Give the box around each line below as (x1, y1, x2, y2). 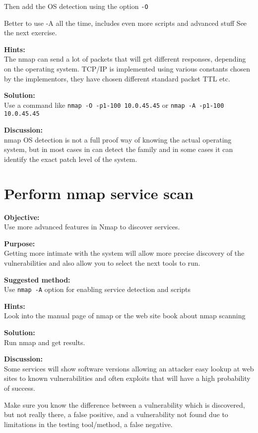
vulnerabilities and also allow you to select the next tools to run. (4, 258, 200, 268)
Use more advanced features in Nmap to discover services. (4, 221, 180, 232)
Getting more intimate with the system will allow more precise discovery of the (4, 248, 245, 258)
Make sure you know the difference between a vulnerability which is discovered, (4, 399, 245, 410)
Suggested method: (4, 274, 70, 285)
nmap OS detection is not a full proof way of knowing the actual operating (4, 134, 232, 144)
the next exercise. (4, 27, 57, 38)
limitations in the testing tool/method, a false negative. (4, 419, 173, 429)
